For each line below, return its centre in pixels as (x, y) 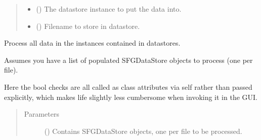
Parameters (41, 114)
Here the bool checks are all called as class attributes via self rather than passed (128, 86)
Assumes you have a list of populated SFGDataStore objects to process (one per (128, 60)
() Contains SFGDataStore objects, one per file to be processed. (143, 131)
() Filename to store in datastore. (88, 26)
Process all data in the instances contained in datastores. (92, 43)
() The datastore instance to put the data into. (109, 9)
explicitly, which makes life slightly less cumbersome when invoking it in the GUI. (131, 97)
